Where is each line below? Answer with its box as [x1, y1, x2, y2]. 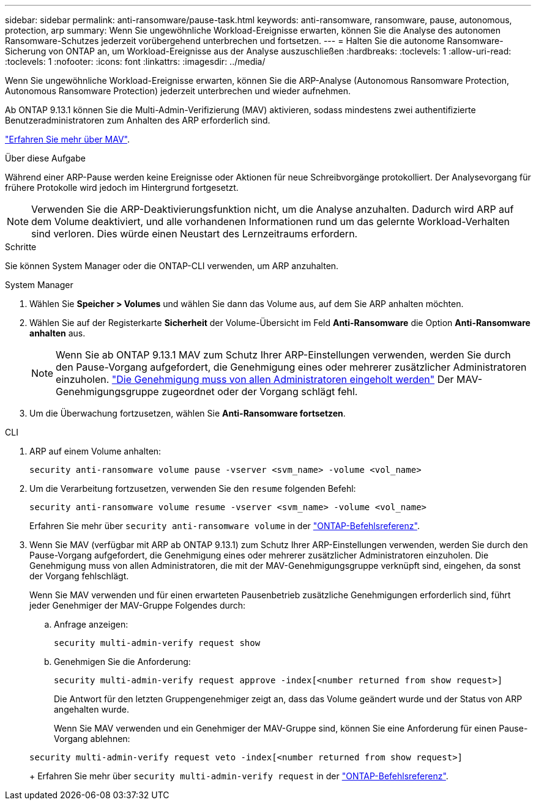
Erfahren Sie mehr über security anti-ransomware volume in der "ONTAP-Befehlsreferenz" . [29, 521, 420, 531]
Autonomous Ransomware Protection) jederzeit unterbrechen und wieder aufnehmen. [5, 86, 351, 96]
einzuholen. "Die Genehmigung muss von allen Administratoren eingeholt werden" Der [56, 373, 454, 385]
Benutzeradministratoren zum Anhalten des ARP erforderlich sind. [5, 115, 270, 125]
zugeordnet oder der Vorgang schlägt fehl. [162, 385, 358, 398]
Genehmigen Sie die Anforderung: [54, 656, 191, 667]
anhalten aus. [29, 328, 86, 338]
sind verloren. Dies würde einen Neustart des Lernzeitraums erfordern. [31, 228, 358, 240]
